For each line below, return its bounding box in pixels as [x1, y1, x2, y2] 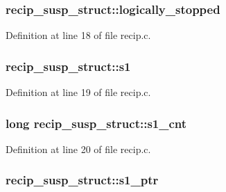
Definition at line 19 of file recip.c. [6, 85, 151, 99]
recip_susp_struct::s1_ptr [6, 171, 159, 189]
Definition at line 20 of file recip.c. [6, 141, 151, 156]
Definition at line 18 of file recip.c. [6, 28, 151, 42]
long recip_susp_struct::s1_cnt [6, 114, 187, 131]
